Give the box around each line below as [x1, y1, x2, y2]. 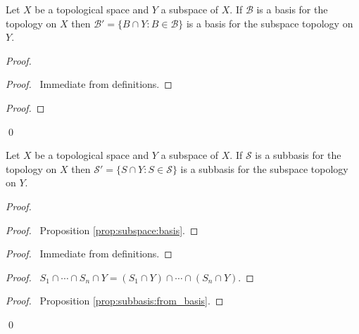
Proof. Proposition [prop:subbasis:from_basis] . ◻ [6, 293, 224, 308]
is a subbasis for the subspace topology [180, 161, 348, 176]
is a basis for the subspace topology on [186, 15, 353, 30]
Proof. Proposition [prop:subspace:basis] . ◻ [6, 222, 199, 237]
